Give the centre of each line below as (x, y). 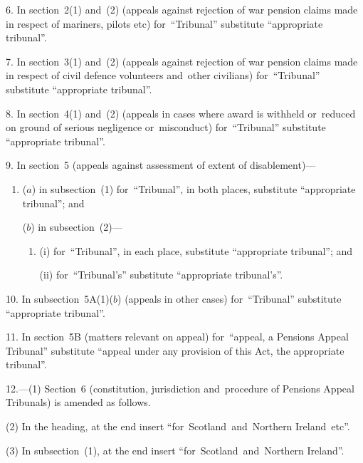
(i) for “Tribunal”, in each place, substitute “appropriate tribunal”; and (196, 250)
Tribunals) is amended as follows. (78, 402)
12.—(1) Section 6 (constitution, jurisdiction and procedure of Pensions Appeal (180, 388)
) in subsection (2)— (77, 227)
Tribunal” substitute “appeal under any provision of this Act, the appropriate (175, 350)
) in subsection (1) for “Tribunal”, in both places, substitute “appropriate (194, 188)
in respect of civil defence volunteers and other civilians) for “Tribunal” (163, 75)
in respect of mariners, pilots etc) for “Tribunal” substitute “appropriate (164, 23)
